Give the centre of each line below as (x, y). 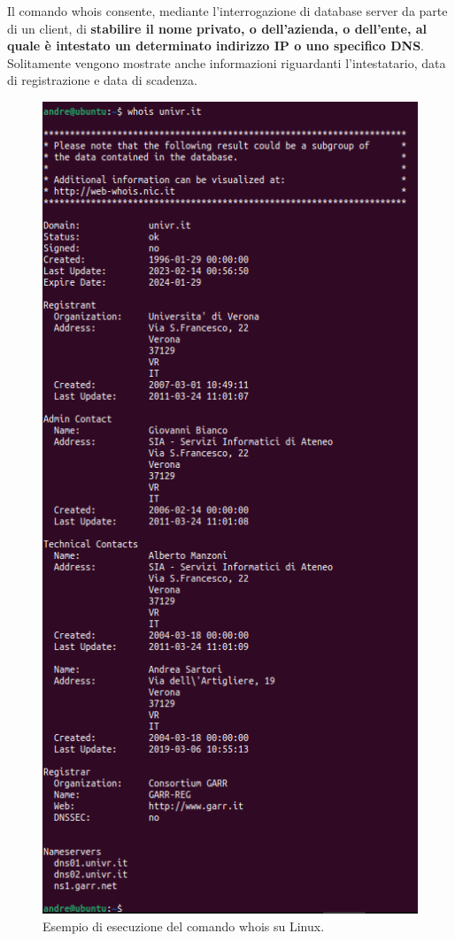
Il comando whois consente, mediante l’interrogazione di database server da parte (227, 11)
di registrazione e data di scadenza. (102, 80)
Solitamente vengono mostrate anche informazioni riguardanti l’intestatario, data (227, 62)
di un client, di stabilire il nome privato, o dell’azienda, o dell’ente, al (217, 28)
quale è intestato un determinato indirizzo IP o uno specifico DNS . (216, 46)
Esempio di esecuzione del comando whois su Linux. (184, 926)
